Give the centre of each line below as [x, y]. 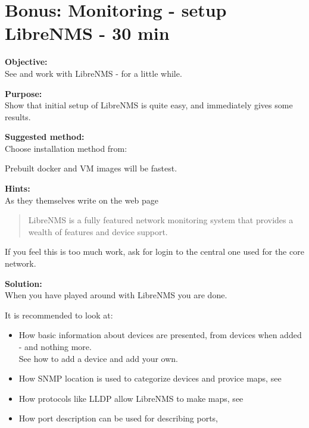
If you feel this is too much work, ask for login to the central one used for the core [154, 252]
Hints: [18, 188]
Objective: [26, 62]
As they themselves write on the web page [82, 200]
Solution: [24, 283]
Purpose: [24, 93]
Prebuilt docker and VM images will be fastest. [91, 168]
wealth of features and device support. [98, 231]
